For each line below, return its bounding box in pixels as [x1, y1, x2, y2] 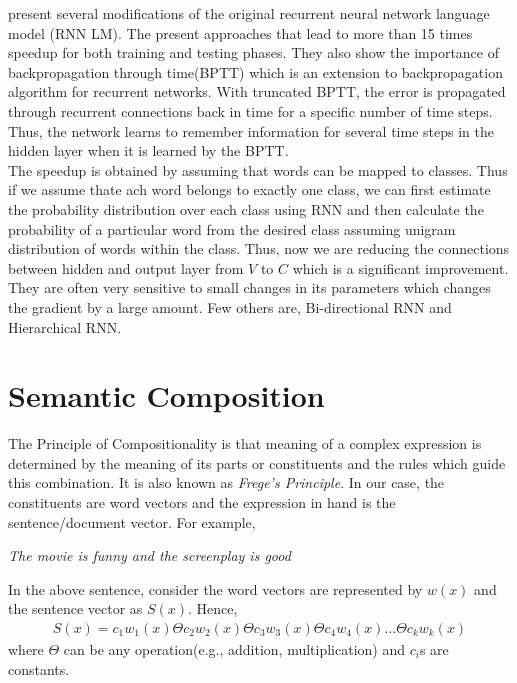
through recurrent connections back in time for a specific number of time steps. [8, 100, 493, 121]
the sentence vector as [8, 598, 143, 619]
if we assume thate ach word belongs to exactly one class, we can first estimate [8, 179, 491, 200]
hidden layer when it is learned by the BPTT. [8, 140, 289, 161]
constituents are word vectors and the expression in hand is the [8, 492, 396, 512]
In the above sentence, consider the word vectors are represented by [8, 578, 423, 599]
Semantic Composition [8, 375, 325, 416]
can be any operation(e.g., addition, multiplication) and [63, 639, 405, 659]
